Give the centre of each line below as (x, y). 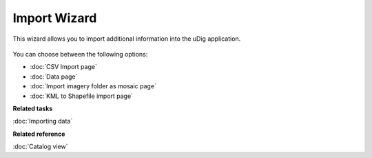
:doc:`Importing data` (43, 121)
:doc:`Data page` (54, 77)
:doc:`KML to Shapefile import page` (82, 96)
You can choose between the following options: (80, 54)
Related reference (39, 134)
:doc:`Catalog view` (40, 147)
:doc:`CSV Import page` (64, 67)
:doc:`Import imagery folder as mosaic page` (93, 86)
